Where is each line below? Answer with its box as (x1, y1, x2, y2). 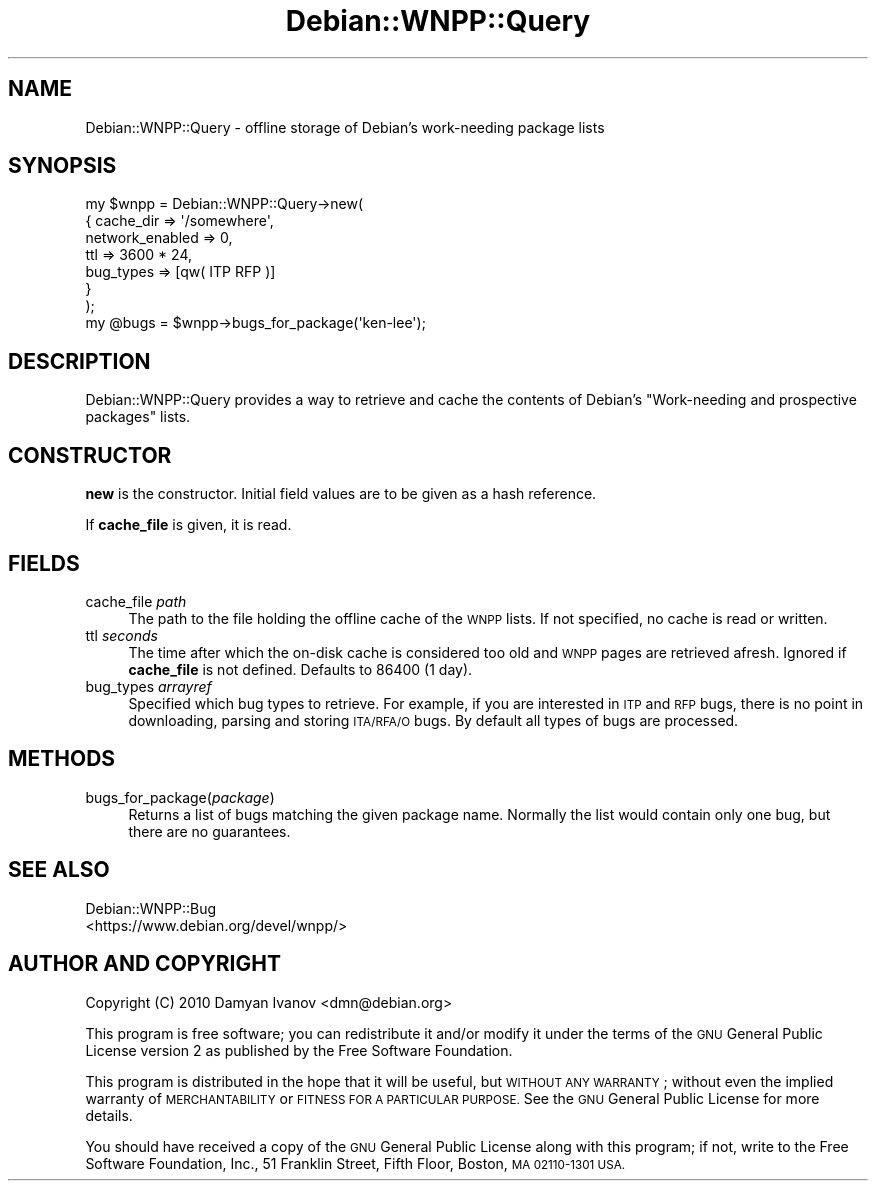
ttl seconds (85, 626, 158, 644)
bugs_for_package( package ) (85, 788, 275, 806)
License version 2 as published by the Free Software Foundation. (85, 1041, 513, 1059)
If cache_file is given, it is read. (85, 516, 292, 534)
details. (85, 1106, 133, 1124)
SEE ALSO (8, 857, 110, 883)
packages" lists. (85, 408, 191, 426)
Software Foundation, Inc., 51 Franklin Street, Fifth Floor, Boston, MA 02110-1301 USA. (85, 1154, 626, 1172)
